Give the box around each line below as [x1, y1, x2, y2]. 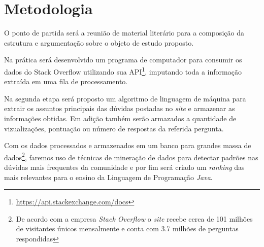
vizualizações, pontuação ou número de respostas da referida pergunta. [4, 123, 224, 133]
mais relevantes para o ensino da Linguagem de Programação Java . [4, 171, 213, 182]
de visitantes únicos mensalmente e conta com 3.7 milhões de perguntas [16, 223, 239, 234]
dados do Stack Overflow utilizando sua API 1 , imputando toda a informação [4, 64, 242, 77]
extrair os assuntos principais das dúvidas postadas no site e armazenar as [4, 103, 235, 114]
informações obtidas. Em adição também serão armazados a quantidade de [4, 113, 237, 123]
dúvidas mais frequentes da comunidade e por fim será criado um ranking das [4, 161, 245, 172]
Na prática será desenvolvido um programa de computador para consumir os [4, 54, 242, 65]
